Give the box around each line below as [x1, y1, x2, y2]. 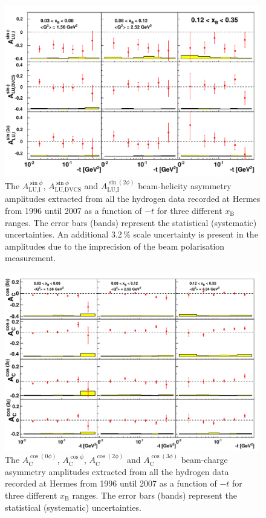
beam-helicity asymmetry [138, 179, 232, 192]
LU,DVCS [54, 187, 82, 193]
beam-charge [181, 453, 228, 466]
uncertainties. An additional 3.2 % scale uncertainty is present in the [5, 228, 258, 241]
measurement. [5, 251, 56, 264]
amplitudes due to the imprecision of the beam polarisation [5, 239, 225, 252]
